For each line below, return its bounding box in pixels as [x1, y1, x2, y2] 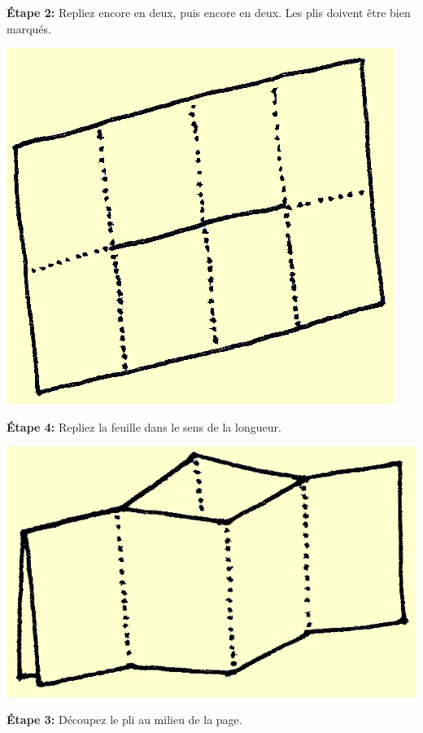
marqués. [7, 20, 51, 37]
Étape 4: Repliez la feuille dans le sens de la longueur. [7, 418, 281, 435]
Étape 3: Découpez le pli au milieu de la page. [7, 711, 242, 728]
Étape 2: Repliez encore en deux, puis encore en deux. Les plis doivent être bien [7, 4, 411, 20]
